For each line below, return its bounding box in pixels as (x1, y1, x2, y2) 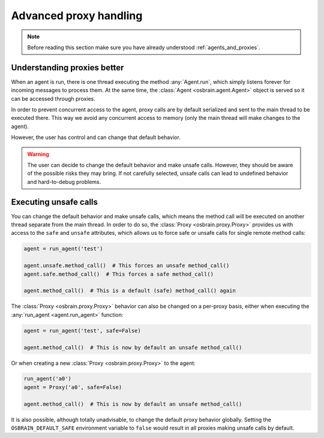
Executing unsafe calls (11, 197, 98, 207)
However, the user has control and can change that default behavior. (11, 134, 181, 141)
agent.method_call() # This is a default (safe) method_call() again (23, 288, 236, 294)
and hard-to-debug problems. (27, 178, 101, 185)
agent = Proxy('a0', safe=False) (23, 383, 122, 391)
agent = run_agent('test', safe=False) (23, 327, 141, 334)
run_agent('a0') (23, 375, 72, 382)
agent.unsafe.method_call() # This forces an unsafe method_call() (23, 262, 230, 269)
